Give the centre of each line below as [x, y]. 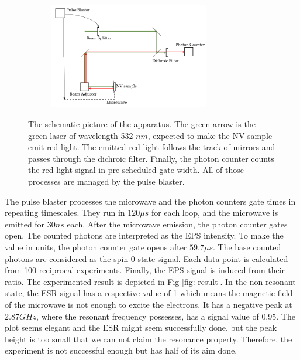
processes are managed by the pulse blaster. [106, 181]
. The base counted [247, 247]
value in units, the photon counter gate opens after [96, 247]
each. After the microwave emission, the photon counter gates [177, 224]
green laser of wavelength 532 [81, 135]
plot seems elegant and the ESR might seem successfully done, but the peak [141, 327]
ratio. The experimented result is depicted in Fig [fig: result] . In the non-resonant [150, 281]
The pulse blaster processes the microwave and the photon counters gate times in [150, 201]
